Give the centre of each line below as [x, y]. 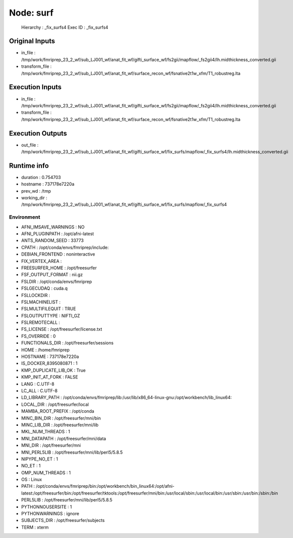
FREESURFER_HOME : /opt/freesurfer [59, 268]
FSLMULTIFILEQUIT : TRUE [49, 309]
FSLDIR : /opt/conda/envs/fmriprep [57, 281]
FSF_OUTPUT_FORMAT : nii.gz [52, 275]
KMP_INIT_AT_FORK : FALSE [50, 377]
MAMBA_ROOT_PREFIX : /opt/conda [58, 411]
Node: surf [31, 13]
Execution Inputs [35, 87]
